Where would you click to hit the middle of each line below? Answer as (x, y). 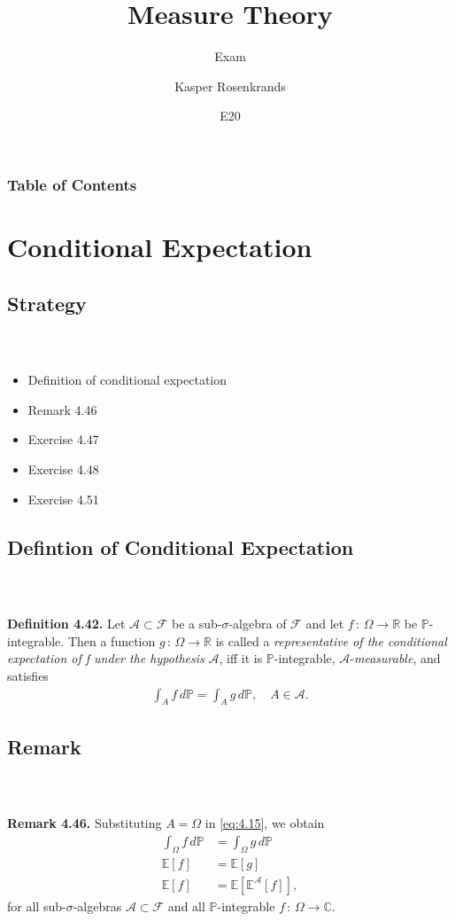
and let (325, 624)
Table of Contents (72, 184)
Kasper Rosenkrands (230, 86)
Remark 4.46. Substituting (85, 823)
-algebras (97, 905)
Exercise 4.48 (63, 468)
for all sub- (37, 905)
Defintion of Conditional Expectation (181, 546)
